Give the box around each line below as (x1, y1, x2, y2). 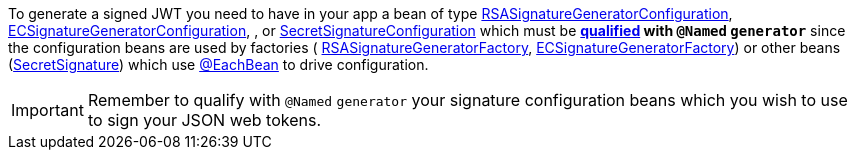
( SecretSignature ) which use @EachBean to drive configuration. (8, 56, 429, 73)
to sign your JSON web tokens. (87, 110, 322, 130)
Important (11, 100, 84, 120)
